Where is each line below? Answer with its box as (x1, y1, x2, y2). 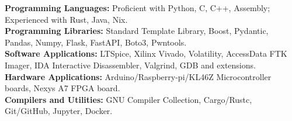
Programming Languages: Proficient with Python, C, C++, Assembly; (5, 2, 270, 13)
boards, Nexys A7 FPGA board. (5, 82, 120, 94)
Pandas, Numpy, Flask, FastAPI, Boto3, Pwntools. (5, 36, 187, 48)
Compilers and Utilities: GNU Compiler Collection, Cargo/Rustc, (5, 93, 252, 105)
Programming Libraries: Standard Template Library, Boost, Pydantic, (5, 25, 269, 37)
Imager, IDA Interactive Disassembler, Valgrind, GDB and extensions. (5, 58, 256, 71)
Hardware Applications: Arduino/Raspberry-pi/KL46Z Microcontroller (5, 70, 272, 82)
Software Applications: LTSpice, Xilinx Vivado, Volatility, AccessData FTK (5, 47, 287, 60)
